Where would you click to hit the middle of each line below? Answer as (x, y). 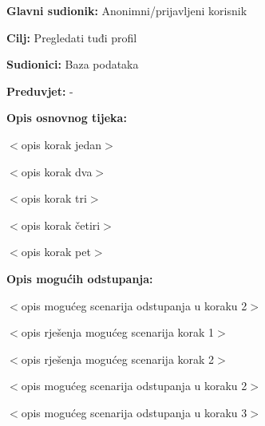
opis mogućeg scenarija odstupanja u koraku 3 (134, 412)
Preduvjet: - (40, 91)
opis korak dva (57, 171)
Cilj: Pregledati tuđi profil (72, 37)
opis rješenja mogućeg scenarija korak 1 (118, 332)
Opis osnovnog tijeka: (67, 118)
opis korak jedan (61, 144)
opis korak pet (56, 252)
